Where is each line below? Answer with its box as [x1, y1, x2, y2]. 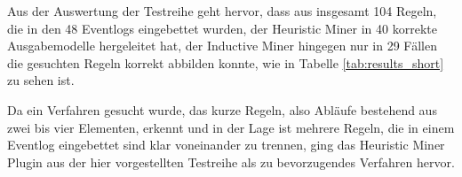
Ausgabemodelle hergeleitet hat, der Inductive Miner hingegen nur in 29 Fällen [7, 36, 437, 55]
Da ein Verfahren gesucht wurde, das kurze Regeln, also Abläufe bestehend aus [7, 100, 437, 119]
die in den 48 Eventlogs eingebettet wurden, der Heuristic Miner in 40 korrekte [7, 19, 437, 37]
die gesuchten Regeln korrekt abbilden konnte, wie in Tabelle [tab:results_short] [7, 53, 444, 72]
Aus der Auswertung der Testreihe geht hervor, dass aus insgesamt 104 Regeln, [7, 2, 437, 19]
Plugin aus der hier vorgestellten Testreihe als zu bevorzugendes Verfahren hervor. [7, 152, 455, 171]
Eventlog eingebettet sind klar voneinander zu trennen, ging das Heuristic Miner [7, 135, 445, 154]
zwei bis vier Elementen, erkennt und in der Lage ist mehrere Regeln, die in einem [7, 118, 455, 136]
